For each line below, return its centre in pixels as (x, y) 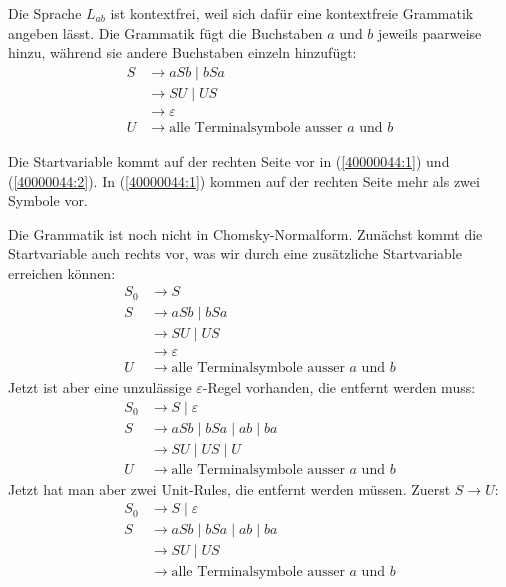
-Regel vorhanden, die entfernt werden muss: (339, 387)
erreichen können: (62, 272)
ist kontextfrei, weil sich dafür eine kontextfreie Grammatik (292, 13)
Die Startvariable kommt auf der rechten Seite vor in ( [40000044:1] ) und (229, 160)
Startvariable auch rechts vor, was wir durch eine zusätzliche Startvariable (235, 253)
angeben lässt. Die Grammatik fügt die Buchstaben (165, 32)
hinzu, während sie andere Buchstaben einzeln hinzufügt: (182, 52)
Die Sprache (45, 13)
